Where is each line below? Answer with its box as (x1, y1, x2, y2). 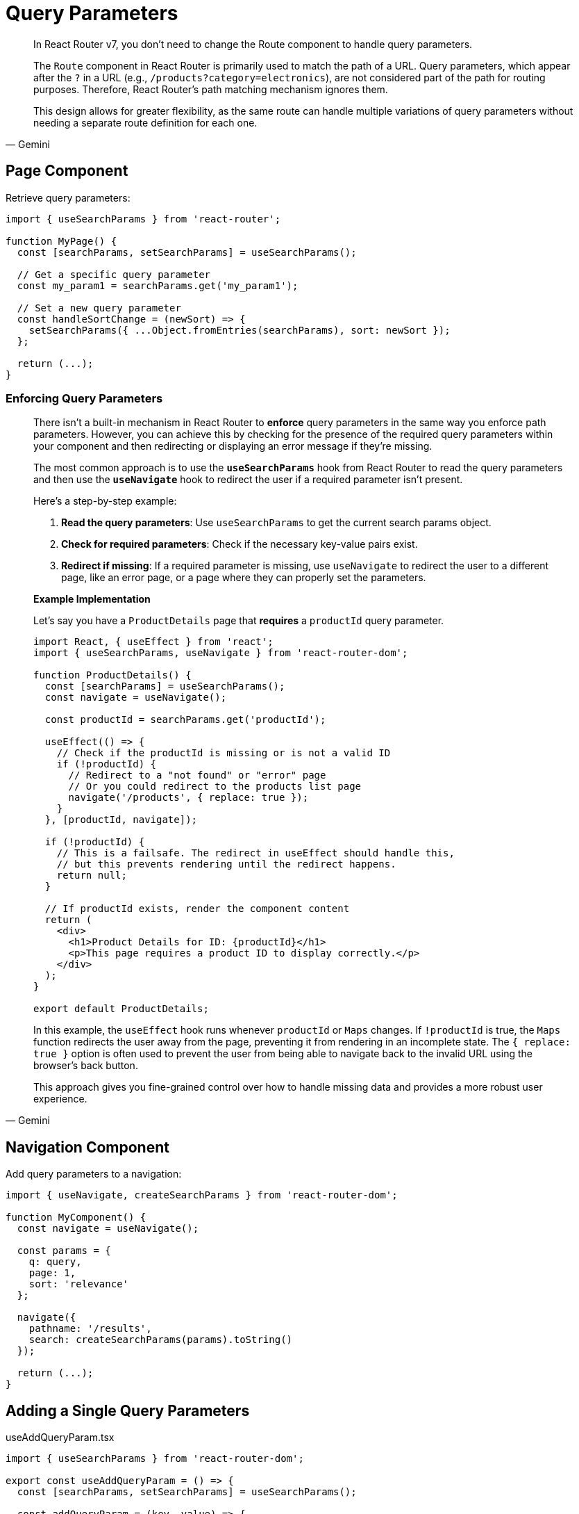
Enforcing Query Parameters (6, 391, 163, 405)
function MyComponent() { (6, 1212, 146, 1223)
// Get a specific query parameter (17, 268, 211, 280)
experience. (33, 1093, 87, 1105)
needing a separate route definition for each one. (33, 116, 258, 129)
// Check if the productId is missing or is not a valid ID (56, 747, 391, 759)
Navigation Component (6, 1138, 169, 1156)
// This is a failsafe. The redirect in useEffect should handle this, (56, 847, 455, 859)
